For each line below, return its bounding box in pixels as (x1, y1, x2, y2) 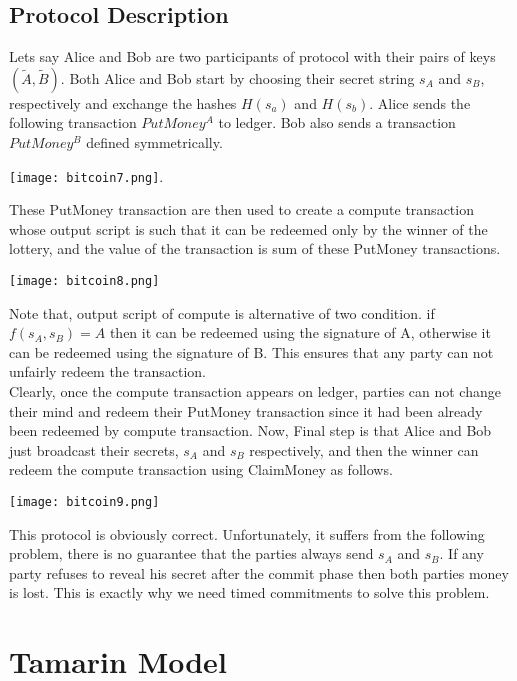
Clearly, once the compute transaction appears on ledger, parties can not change (9, 381, 501, 402)
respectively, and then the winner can (249, 439, 479, 460)
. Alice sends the (369, 92, 471, 113)
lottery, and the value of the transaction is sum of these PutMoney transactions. (9, 238, 501, 259)
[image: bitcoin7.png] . (9, 165, 164, 186)
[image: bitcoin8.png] (9, 274, 160, 289)
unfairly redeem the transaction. (9, 361, 206, 382)
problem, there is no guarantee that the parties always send (9, 543, 374, 564)
